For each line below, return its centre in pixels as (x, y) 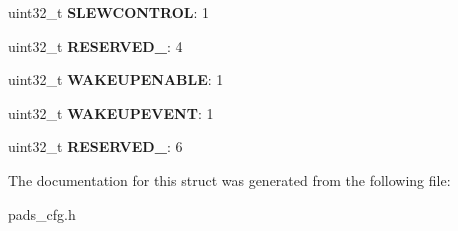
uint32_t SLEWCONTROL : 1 (109, 12)
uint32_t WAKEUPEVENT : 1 (111, 112)
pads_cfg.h (42, 213)
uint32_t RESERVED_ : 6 (95, 146)
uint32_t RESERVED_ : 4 (95, 45)
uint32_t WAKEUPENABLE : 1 (116, 79)
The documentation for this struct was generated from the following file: (229, 179)
